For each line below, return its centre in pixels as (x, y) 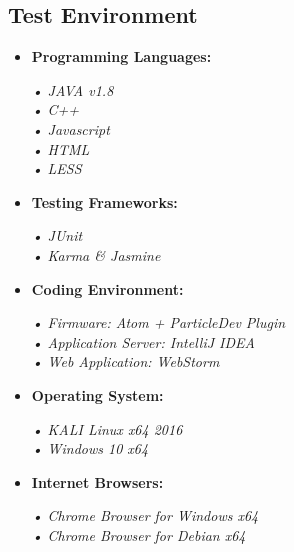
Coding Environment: (107, 288)
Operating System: (97, 394)
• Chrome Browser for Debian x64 (138, 534)
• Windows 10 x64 (90, 448)
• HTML (60, 148)
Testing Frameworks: (104, 201)
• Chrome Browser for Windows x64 (145, 515)
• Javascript (70, 128)
